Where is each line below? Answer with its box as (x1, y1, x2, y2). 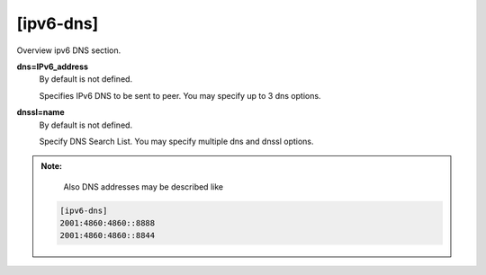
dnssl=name (16, 107, 65, 118)
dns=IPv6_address (16, 61, 89, 72)
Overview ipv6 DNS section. (16, 45, 121, 56)
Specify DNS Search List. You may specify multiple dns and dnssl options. (39, 136, 314, 146)
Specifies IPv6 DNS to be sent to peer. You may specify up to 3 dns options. (39, 90, 321, 101)
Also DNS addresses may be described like (63, 181, 224, 192)
